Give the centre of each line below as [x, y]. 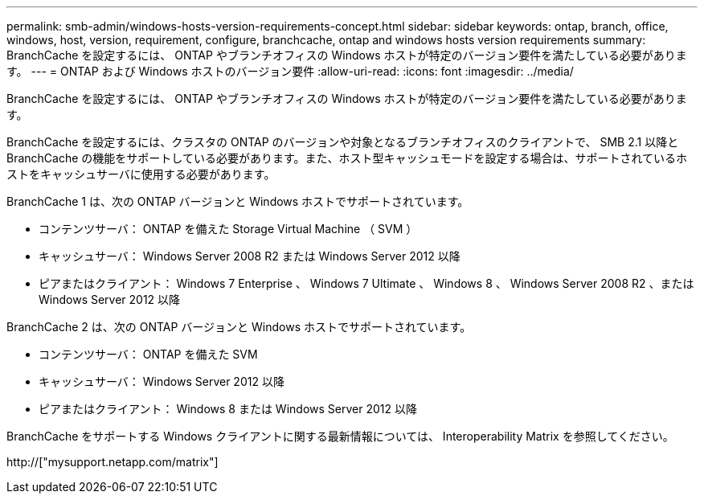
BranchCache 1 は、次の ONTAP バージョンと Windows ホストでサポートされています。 [238, 201]
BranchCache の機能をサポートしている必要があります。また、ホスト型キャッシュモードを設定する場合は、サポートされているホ [347, 158]
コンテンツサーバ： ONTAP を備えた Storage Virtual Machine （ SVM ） [228, 229]
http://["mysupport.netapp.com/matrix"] [113, 462]
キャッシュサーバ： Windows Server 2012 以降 [162, 381]
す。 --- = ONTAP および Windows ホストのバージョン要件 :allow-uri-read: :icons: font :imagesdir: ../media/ [290, 71]
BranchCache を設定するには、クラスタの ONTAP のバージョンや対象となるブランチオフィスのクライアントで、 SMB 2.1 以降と [343, 142]
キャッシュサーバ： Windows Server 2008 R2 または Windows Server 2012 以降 [250, 256]
